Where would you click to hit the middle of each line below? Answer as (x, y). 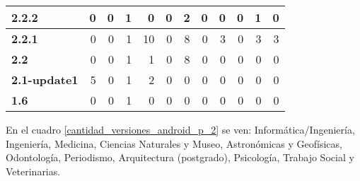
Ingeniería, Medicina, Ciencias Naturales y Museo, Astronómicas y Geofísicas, (174, 143)
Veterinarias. (33, 171)
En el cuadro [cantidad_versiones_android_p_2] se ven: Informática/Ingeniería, (180, 129)
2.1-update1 (45, 80)
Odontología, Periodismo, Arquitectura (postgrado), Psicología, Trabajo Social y (180, 157)
